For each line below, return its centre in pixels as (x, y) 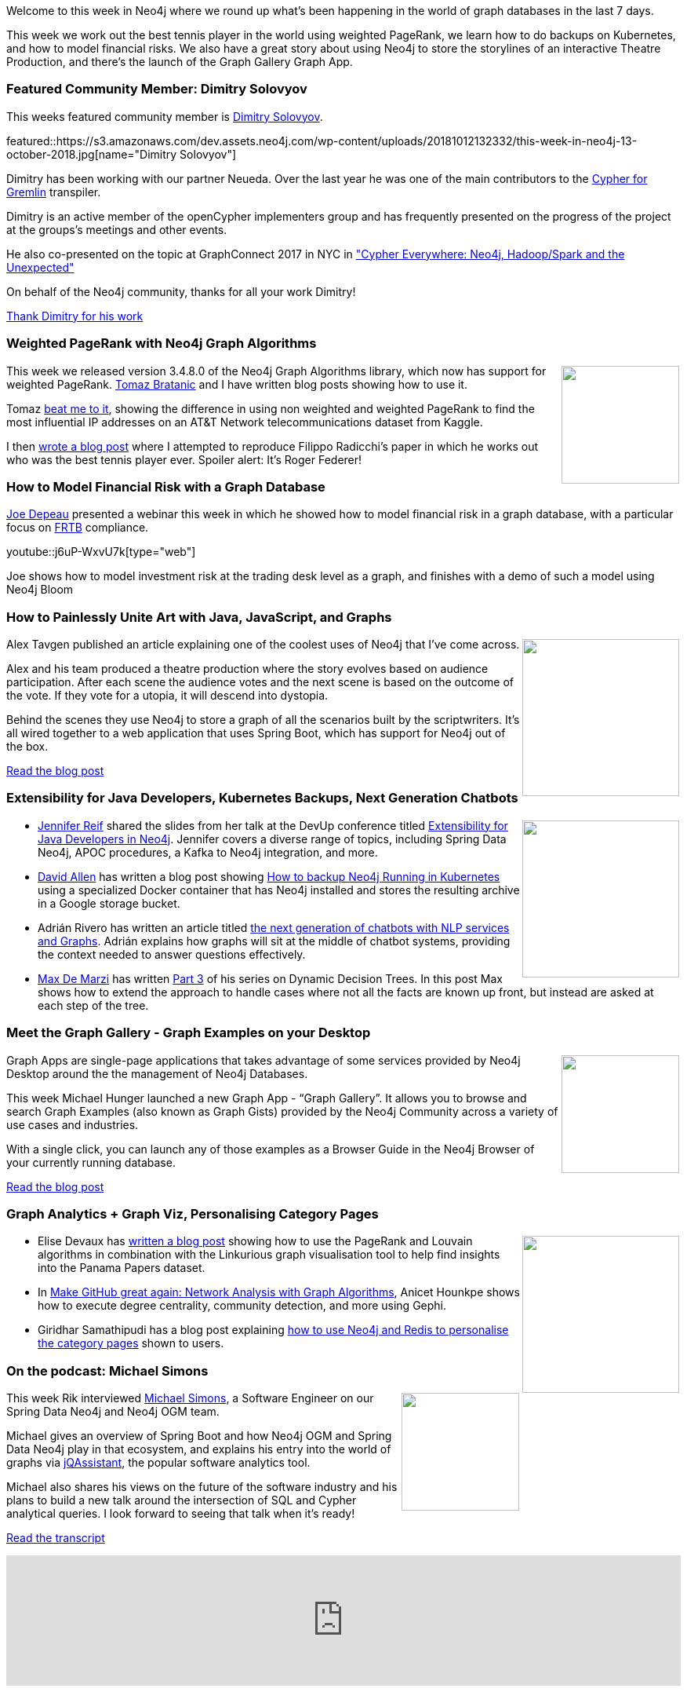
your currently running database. (91, 1162)
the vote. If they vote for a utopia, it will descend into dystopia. (167, 695)
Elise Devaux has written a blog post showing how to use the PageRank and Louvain (255, 1241)
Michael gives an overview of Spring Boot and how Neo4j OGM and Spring (199, 1436)
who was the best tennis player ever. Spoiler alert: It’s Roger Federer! (184, 459)
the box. (27, 746)
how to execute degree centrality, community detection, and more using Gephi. (242, 1306)
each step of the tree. (93, 1005)
